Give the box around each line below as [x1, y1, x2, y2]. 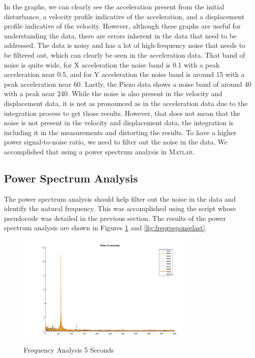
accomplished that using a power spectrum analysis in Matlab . [4, 146, 194, 156]
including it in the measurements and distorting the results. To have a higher [4, 127, 237, 137]
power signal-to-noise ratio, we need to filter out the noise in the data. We [4, 137, 227, 147]
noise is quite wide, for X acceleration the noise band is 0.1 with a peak [4, 59, 220, 70]
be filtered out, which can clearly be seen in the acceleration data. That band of [4, 49, 245, 60]
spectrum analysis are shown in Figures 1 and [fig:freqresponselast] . [4, 222, 207, 233]
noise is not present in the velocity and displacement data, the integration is [4, 117, 234, 128]
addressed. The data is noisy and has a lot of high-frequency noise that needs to [4, 40, 246, 50]
